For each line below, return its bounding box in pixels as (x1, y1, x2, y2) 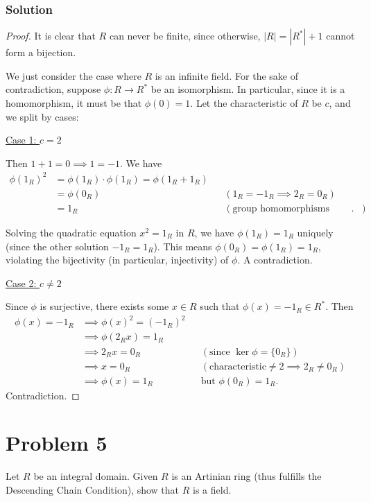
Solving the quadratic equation (6, 225, 137, 239)
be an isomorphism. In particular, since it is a (150, 82, 345, 96)
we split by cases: (6, 109, 79, 123)
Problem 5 (6, 429, 107, 457)
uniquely (297, 225, 334, 239)
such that (200, 299, 240, 313)
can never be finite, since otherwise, (109, 28, 261, 43)
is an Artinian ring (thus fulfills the (171, 469, 322, 483)
